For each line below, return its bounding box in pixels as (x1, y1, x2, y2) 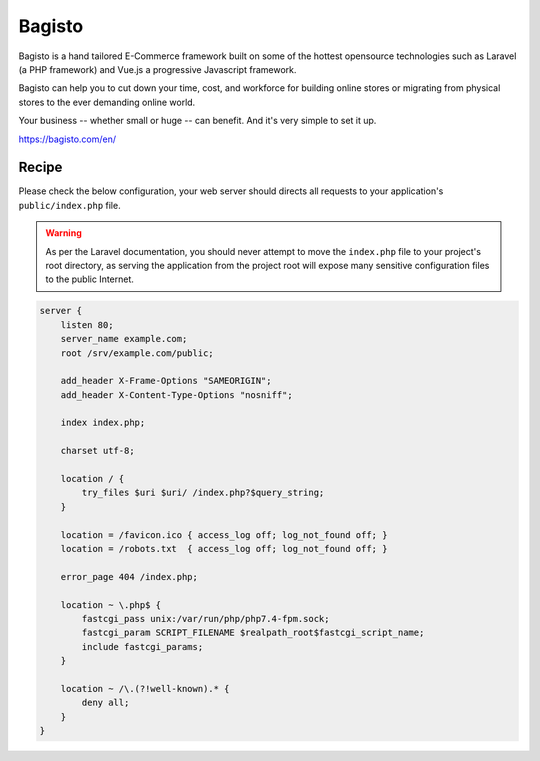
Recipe (18, 159, 63, 176)
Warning (45, 227, 82, 239)
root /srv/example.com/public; (60, 347, 214, 359)
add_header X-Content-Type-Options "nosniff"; (60, 389, 294, 400)
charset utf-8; (60, 445, 135, 457)
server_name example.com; (60, 333, 188, 345)
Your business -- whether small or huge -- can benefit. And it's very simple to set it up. (18, 115, 377, 127)
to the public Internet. (45, 273, 135, 285)
